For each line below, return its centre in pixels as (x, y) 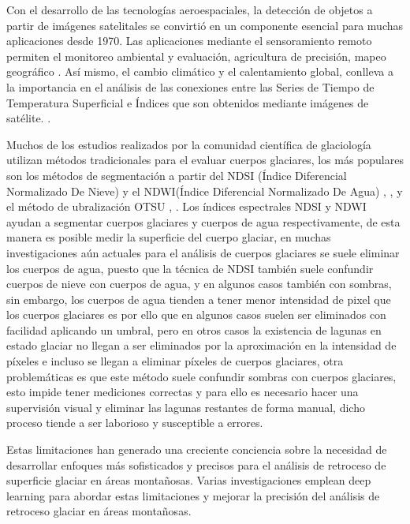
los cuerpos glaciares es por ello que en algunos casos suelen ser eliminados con (196, 314)
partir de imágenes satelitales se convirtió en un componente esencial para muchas (205, 25)
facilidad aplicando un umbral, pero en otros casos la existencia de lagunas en (194, 329)
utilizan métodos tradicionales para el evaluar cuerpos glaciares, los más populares (205, 160)
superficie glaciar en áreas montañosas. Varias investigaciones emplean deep (189, 480)
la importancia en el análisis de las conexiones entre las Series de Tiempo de (190, 86)
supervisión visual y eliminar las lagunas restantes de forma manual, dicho (186, 407)
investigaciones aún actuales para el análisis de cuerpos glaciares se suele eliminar (203, 252)
